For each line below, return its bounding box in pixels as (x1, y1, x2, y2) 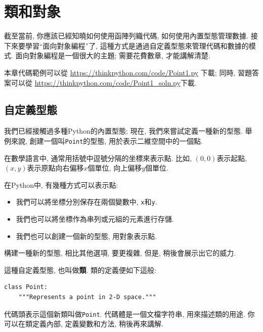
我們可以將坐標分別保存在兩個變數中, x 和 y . (16, 196, 157, 207)
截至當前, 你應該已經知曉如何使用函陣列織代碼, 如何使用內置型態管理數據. (4, 30, 248, 41)
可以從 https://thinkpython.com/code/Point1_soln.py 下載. (11, 77, 197, 88)
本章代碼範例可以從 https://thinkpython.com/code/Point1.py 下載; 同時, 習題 (4, 67, 252, 77)
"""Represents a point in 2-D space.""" (18, 293, 156, 301)
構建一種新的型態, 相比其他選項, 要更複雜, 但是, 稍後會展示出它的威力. (4, 247, 236, 258)
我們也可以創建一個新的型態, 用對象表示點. (16, 230, 157, 241)
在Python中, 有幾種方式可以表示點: (4, 179, 118, 190)
